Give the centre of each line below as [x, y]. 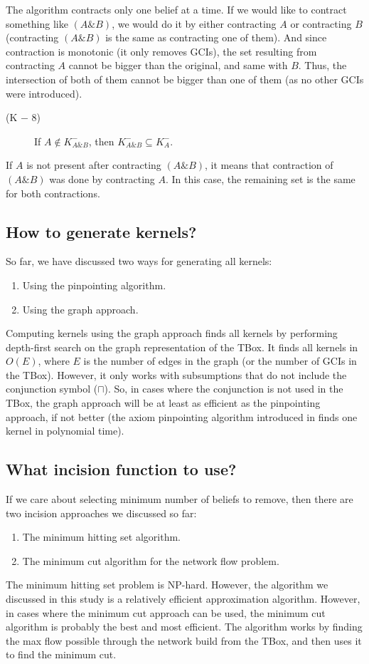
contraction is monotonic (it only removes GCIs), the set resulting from [161, 51]
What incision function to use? [121, 469]
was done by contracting [102, 178]
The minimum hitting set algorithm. [101, 537]
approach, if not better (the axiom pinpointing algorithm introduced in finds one [182, 416]
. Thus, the [322, 65]
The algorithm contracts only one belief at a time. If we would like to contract [176, 9]
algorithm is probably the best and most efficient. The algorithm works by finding [184, 627]
